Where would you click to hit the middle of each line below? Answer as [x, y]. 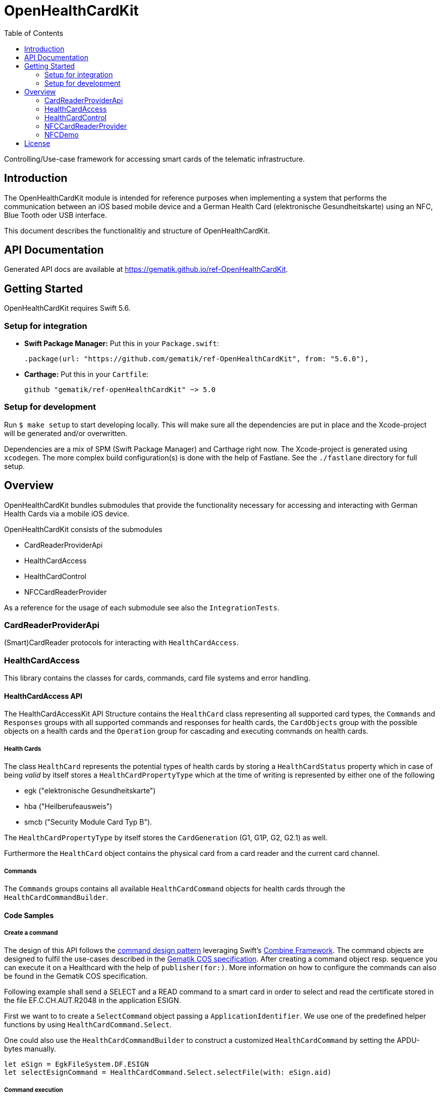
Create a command [31, 933]
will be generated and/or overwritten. [66, 433]
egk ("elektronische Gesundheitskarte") [90, 791]
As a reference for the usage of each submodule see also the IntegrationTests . [142, 607]
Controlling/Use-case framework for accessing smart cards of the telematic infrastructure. [155, 159]
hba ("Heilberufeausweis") [68, 806]
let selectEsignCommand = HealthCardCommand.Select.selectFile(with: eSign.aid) [168, 1073]
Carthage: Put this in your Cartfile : [87, 374]
